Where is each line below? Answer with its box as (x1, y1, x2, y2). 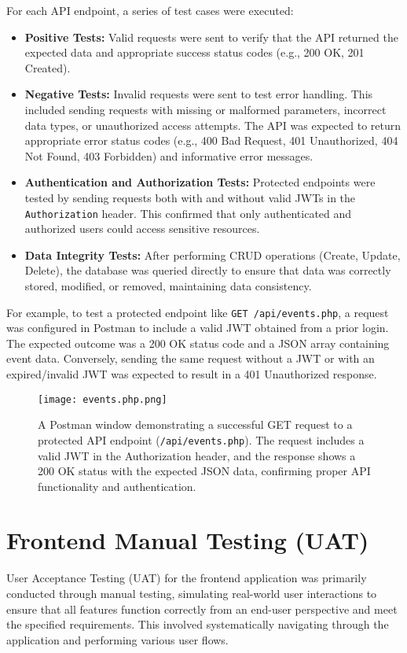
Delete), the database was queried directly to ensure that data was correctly (24, 262, 391, 279)
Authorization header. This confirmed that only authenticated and (24, 205, 352, 221)
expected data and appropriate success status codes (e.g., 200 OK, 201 (24, 44, 365, 61)
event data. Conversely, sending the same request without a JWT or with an (6, 350, 375, 367)
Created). (24, 59, 71, 76)
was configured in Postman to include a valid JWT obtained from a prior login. (6, 319, 389, 336)
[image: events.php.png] (38, 393, 167, 405)
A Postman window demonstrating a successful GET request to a (38, 416, 353, 433)
